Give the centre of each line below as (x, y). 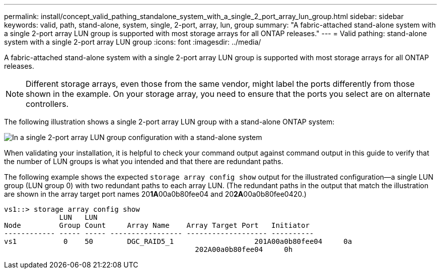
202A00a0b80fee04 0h (244, 249)
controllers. (47, 104)
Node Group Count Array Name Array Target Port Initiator (157, 225)
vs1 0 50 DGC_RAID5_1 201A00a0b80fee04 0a (178, 241)
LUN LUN (78, 217)
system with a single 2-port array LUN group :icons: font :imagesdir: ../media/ (133, 42)
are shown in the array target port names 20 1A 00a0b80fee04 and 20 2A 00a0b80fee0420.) (155, 194)
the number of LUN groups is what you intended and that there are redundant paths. (144, 161)
